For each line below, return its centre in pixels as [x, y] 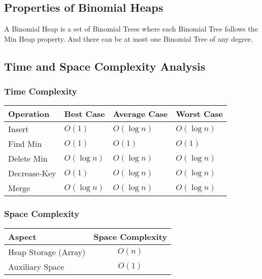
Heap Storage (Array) [47, 252]
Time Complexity [41, 91]
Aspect [22, 236]
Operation [29, 114]
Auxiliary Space [36, 266]
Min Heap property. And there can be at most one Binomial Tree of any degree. [129, 38]
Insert [19, 129]
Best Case [85, 114]
